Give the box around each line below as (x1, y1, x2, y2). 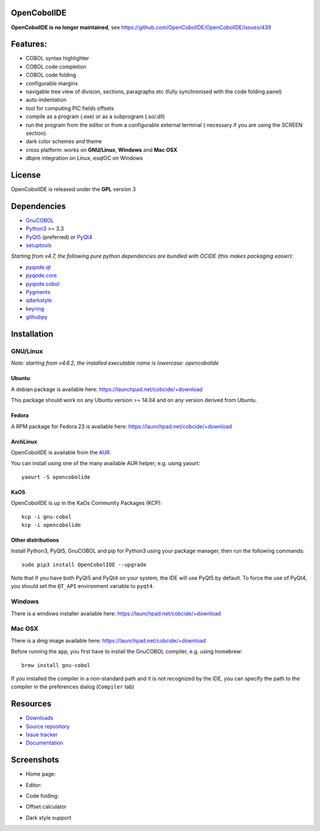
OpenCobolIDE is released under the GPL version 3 (11, 186, 136, 193)
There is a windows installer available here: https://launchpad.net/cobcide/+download (11, 609, 222, 617)
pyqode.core (25, 272, 57, 279)
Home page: (25, 770, 56, 778)
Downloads (25, 715, 53, 722)
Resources (11, 699, 52, 709)
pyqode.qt (25, 263, 51, 270)
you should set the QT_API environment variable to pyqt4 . (11, 583, 154, 590)
